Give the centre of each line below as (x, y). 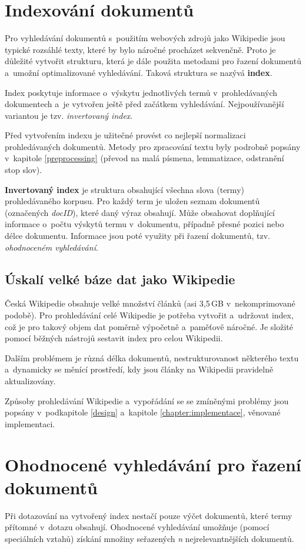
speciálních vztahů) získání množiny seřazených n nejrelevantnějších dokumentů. (149, 538)
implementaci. (30, 423)
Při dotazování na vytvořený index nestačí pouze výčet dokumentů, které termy (149, 515)
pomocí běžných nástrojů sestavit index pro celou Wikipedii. (114, 338)
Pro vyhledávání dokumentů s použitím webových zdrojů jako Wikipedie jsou (145, 38)
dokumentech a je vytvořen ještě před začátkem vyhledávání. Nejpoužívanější (144, 104)
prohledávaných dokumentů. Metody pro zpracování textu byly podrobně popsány (153, 146)
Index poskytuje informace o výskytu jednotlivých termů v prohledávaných (141, 92)
